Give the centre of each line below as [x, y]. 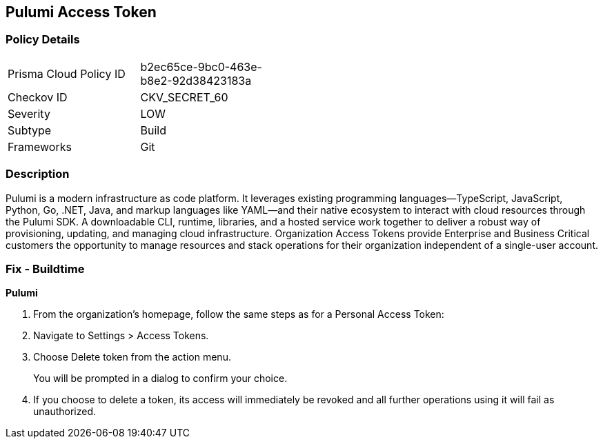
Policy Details [43, 40]
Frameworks [40, 147]
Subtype [30, 130]
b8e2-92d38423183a [196, 80]
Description [38, 174]
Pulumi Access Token [81, 12]
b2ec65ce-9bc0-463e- [201, 67]
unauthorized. [65, 412]
